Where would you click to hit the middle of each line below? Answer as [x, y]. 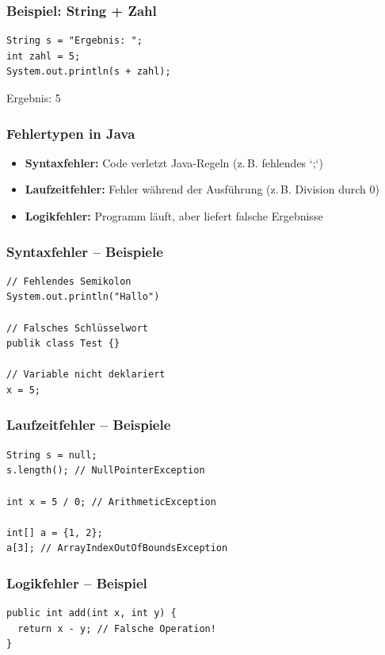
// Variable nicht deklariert [86, 375]
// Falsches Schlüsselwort [77, 328]
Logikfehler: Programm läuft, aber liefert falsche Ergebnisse [174, 216]
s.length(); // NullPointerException [106, 471]
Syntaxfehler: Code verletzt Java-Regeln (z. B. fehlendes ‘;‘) [174, 162]
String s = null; [52, 455]
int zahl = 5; [44, 56]
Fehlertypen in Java [71, 133]
